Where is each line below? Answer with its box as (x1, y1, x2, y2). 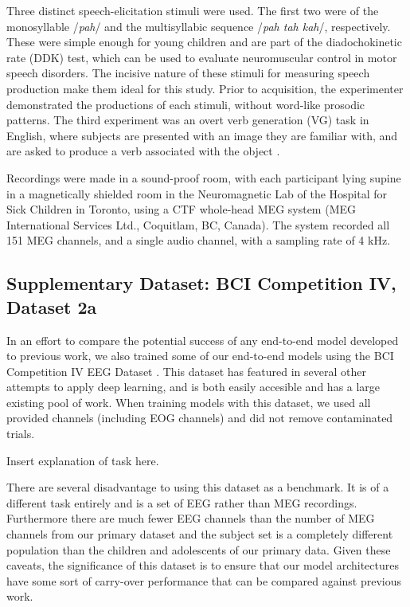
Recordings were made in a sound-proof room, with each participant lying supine (6, 169, 401, 186)
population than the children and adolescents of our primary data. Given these (6, 541, 391, 558)
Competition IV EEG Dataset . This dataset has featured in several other (6, 362, 366, 379)
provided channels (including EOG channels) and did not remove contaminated (6, 409, 393, 426)
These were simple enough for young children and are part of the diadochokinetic (6, 33, 402, 50)
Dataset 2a (6, 294, 97, 319)
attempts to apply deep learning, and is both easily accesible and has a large (6, 378, 381, 395)
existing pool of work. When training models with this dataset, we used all (6, 394, 371, 410)
